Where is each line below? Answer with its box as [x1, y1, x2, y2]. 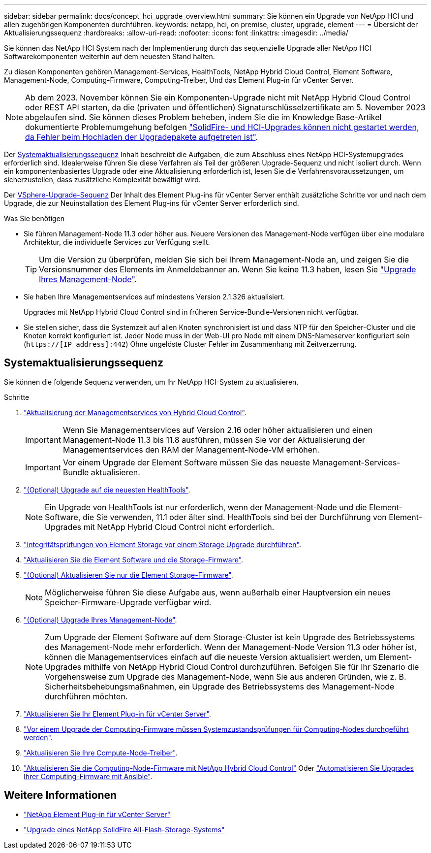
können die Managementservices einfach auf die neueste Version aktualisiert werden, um [45, 652, 377, 662]
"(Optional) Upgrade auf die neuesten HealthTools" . [24, 485, 190, 494]
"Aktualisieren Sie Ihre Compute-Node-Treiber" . [24, 748, 178, 757]
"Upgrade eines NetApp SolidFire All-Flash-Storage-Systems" [24, 825, 225, 834]
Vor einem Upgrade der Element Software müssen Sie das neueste [62, 457, 310, 467]
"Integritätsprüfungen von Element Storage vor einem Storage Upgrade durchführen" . [24, 540, 301, 549]
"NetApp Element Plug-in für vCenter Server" [24, 810, 171, 819]
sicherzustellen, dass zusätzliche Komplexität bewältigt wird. [4, 175, 201, 184]
